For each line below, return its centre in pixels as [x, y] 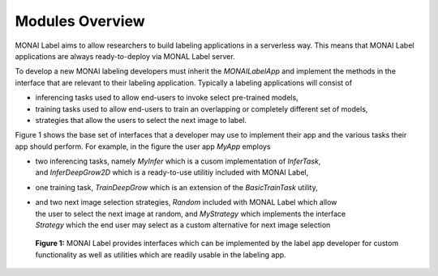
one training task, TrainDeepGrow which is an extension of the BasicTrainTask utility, [176, 187]
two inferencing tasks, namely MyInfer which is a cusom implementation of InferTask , [178, 161]
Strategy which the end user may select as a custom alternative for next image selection [183, 225]
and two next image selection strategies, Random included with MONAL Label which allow [186, 202]
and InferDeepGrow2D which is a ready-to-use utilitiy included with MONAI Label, [172, 172]
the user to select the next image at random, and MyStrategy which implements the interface [191, 214]
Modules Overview [80, 21]
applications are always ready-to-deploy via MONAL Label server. [125, 56]
